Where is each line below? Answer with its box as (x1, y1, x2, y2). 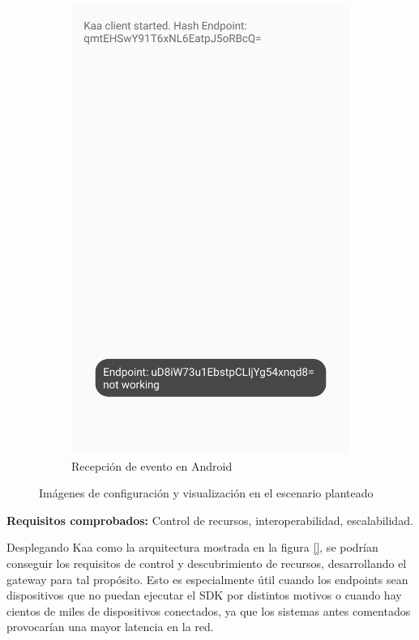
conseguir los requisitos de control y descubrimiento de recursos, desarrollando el (6, 554, 407, 571)
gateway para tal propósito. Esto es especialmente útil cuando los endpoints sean (6, 570, 408, 587)
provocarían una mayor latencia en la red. (6, 618, 214, 635)
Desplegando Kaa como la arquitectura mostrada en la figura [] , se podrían (6, 539, 378, 556)
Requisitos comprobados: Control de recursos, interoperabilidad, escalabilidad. (6, 511, 413, 528)
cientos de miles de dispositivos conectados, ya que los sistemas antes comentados (6, 602, 411, 619)
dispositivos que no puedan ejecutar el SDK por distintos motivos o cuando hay (6, 587, 402, 604)
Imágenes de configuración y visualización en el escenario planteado (39, 484, 374, 501)
